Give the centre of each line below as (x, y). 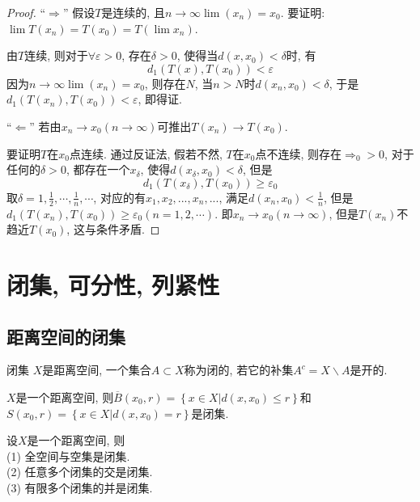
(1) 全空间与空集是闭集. (68, 456)
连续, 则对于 (56, 55)
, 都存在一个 (98, 169)
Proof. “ (26, 12)
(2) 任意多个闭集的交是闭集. (80, 472)
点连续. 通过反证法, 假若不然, (146, 153)
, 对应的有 (119, 197)
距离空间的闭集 (66, 336)
